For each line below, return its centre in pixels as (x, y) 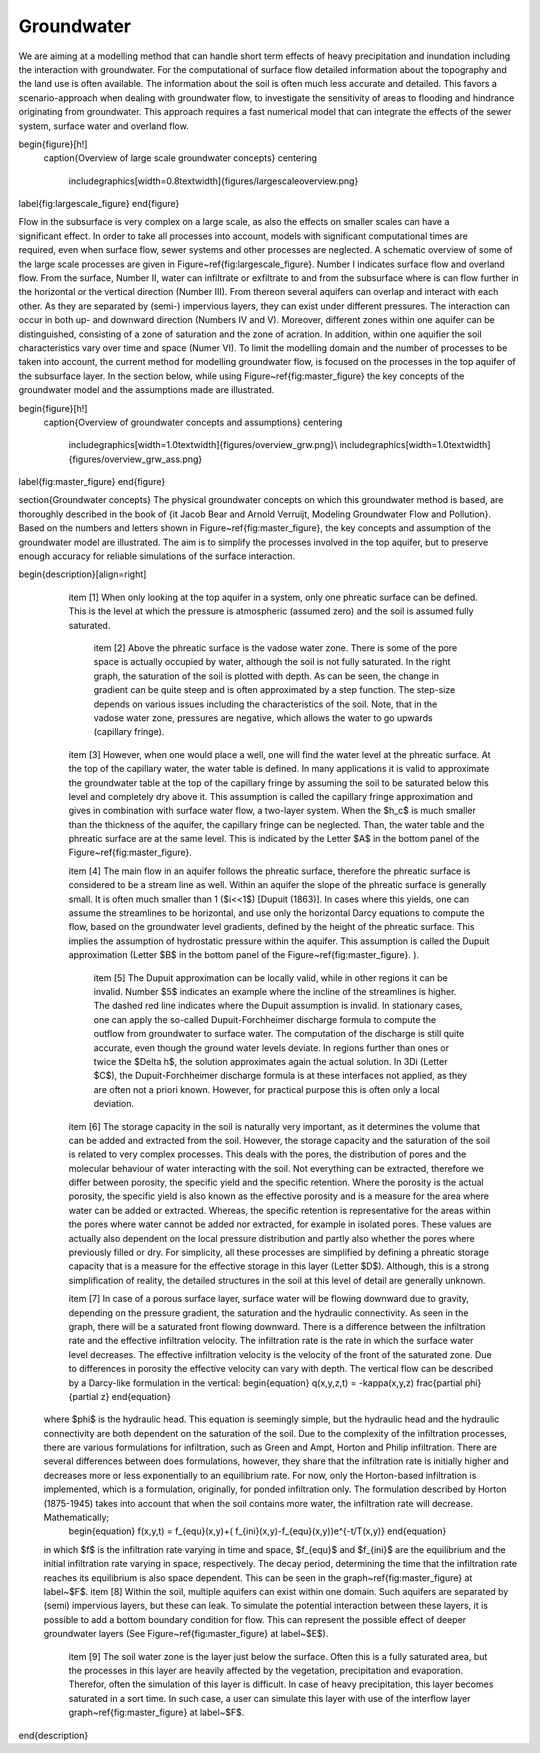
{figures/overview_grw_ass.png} (135, 459)
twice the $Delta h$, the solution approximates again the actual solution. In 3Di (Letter (270, 1061)
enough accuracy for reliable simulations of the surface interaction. (157, 556)
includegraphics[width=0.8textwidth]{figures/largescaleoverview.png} (213, 181)
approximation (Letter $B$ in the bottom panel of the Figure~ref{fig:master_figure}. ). (244, 955)
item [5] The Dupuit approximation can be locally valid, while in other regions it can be (271, 977)
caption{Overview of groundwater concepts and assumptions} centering (193, 422)
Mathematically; (76, 1517)
